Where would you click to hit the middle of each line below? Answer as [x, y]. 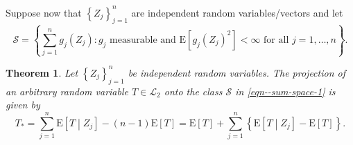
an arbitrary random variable [67, 91]
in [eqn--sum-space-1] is [285, 91]
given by [23, 105]
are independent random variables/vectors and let [237, 12]
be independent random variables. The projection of [236, 72]
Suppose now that [44, 12]
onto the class [193, 91]
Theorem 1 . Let [42, 72]
